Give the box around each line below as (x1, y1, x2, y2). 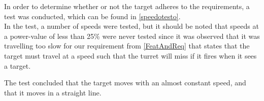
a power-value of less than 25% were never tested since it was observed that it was (4, 30, 260, 41)
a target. (4, 60, 31, 71)
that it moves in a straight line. (4, 87, 102, 97)
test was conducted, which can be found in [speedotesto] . (4, 11, 181, 21)
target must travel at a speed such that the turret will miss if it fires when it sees (4, 50, 257, 61)
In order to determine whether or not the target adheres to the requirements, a (4, 1, 250, 11)
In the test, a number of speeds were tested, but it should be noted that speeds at (4, 21, 259, 31)
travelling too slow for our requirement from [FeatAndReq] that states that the (4, 40, 250, 51)
